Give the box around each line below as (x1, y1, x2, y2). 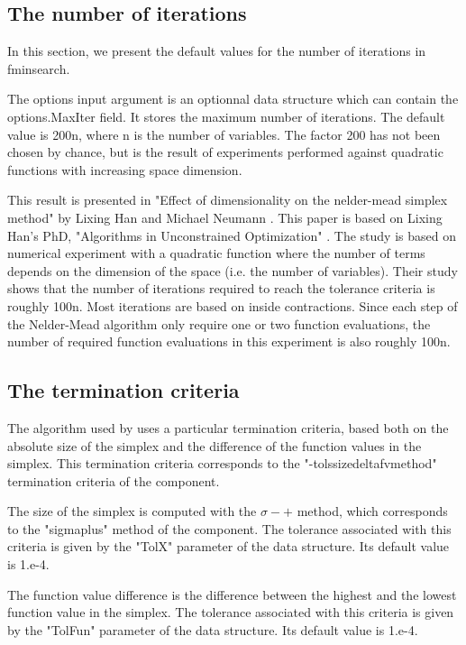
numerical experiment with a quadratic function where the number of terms (7, 244, 425, 263)
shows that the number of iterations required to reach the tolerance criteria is (7, 279, 435, 298)
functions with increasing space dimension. (7, 160, 242, 179)
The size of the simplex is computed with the (7, 502, 257, 521)
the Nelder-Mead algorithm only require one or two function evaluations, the (7, 314, 431, 333)
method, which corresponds (297, 502, 448, 521)
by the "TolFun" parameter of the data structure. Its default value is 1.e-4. (7, 620, 418, 639)
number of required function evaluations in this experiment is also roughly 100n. (7, 332, 451, 351)
